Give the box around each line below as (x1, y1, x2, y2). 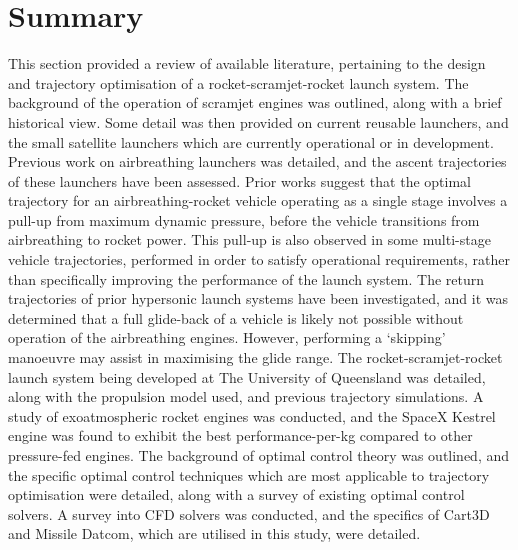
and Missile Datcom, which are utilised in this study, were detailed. (8, 523, 421, 544)
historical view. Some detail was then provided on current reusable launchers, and (8, 111, 509, 132)
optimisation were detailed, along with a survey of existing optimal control (8, 484, 465, 505)
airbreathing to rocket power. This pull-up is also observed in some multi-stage (8, 229, 491, 250)
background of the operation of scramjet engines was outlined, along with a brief (8, 92, 502, 113)
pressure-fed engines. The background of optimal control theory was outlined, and (8, 445, 510, 465)
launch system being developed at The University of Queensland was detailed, (8, 366, 486, 387)
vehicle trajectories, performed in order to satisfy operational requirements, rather (8, 249, 511, 270)
